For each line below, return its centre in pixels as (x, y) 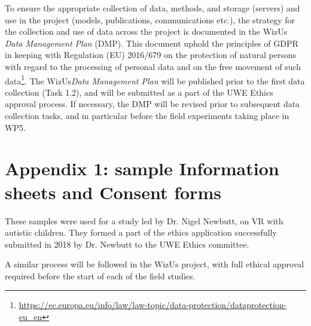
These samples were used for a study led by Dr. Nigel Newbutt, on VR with (144, 220)
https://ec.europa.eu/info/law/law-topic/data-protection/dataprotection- (153, 305)
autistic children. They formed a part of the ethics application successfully (141, 232)
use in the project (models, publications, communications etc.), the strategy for (150, 19)
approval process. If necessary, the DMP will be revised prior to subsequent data (153, 104)
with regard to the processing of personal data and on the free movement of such (153, 66)
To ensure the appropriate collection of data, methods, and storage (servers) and (153, 8)
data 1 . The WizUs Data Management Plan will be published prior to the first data (155, 80)
